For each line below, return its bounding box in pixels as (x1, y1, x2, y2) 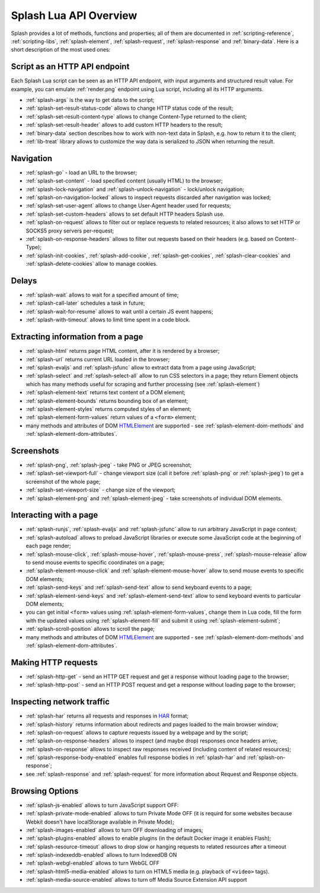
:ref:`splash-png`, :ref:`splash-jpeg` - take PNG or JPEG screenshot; (25, 461, 192, 468)
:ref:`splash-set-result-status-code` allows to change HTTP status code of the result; (25, 104, 233, 112)
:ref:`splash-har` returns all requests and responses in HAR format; (25, 712, 189, 720)
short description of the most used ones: (11, 46, 111, 53)
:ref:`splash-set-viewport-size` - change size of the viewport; (25, 486, 176, 493)
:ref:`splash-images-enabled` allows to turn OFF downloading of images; (25, 826, 204, 833)
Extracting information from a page (11, 332, 143, 342)
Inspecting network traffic (11, 697, 110, 707)
